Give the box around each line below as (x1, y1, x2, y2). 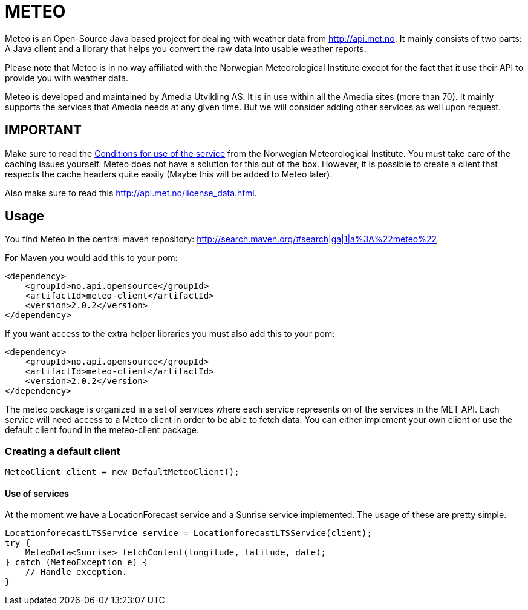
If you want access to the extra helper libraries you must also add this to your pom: (5, 328, 335, 339)
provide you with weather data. (5, 72, 129, 83)
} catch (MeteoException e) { (5, 557, 148, 568)
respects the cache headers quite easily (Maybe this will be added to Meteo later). (5, 168, 333, 179)
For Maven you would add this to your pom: (5, 253, 178, 264)
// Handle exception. (25, 567, 128, 577)
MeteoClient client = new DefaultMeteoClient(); (5, 467, 240, 477)
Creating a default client (5, 445, 120, 457)
